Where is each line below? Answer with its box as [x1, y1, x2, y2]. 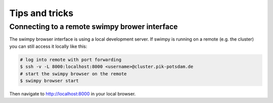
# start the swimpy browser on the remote [20, 71, 127, 76]
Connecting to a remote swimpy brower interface [9, 22, 178, 31]
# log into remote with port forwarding [20, 57, 121, 62]
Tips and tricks [9, 8, 73, 19]
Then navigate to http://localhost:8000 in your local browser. [9, 90, 136, 96]
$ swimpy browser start [20, 78, 79, 83]
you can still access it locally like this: [9, 43, 87, 49]
